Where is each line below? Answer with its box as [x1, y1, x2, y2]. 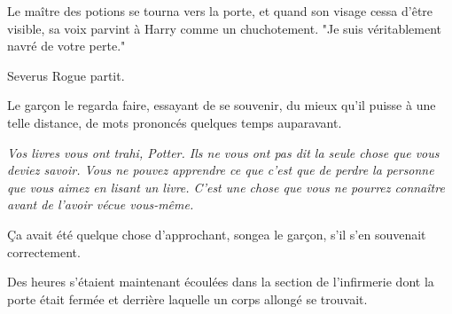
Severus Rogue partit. [7, 66, 125, 84]
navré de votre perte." [7, 36, 126, 55]
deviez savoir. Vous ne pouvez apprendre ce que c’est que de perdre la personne [7, 161, 434, 179]
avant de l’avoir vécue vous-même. [7, 195, 194, 214]
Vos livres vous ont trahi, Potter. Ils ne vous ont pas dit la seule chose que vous [7, 143, 440, 161]
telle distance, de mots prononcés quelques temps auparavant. [7, 113, 342, 131]
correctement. [7, 242, 81, 261]
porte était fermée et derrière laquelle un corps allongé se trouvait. [7, 289, 368, 308]
